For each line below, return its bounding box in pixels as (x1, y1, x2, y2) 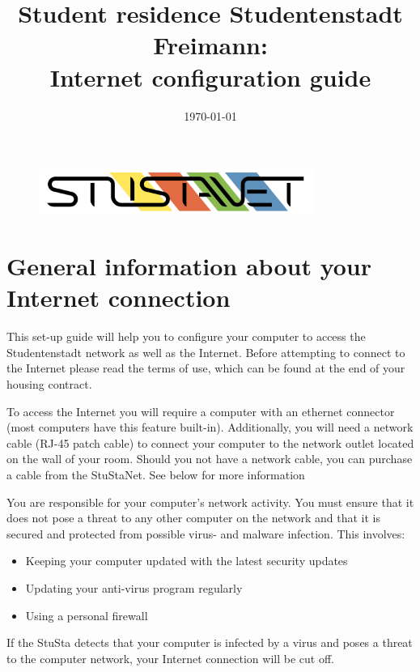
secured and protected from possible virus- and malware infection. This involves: (6, 525, 405, 542)
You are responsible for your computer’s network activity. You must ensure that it (6, 493, 414, 510)
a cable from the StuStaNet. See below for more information (6, 466, 305, 483)
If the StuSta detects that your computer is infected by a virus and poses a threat (6, 634, 413, 651)
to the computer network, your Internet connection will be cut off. (6, 649, 334, 666)
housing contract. (6, 376, 92, 393)
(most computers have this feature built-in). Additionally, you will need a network (6, 419, 414, 436)
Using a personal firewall (25, 606, 148, 623)
